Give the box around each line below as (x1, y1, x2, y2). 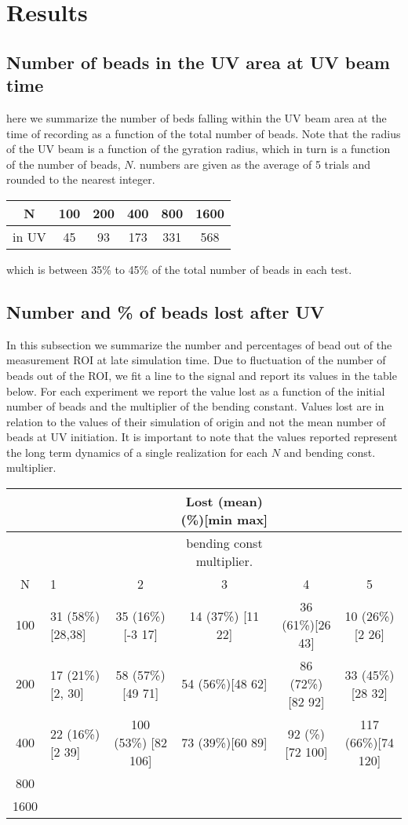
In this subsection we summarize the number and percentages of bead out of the (6, 336, 392, 352)
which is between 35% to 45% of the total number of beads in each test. (6, 261, 352, 277)
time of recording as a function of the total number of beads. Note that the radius (6, 125, 401, 141)
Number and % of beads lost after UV (6, 299, 325, 323)
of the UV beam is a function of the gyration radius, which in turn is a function (6, 141, 391, 157)
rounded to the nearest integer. (6, 171, 155, 188)
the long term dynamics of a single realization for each (6, 444, 268, 460)
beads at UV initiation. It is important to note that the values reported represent (6, 429, 398, 445)
